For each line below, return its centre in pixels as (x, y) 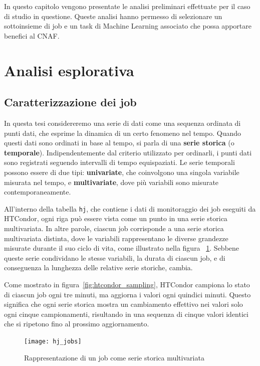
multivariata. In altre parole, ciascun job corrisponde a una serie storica (114, 228)
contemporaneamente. (38, 192)
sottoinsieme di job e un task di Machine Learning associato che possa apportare (128, 26)
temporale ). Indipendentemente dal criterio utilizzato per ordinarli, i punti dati (128, 152)
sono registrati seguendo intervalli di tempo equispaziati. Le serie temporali (119, 162)
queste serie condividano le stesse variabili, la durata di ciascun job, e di (115, 257)
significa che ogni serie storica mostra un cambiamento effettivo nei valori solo (123, 304)
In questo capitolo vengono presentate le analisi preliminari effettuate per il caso (127, 6)
